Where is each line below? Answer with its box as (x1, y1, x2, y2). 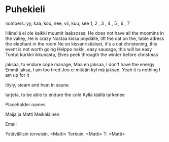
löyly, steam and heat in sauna (5, 82, 69, 88)
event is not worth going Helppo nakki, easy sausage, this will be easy (5, 46, 152, 52)
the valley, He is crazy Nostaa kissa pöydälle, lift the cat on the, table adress (5, 35, 164, 41)
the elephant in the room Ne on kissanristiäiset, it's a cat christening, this (5, 40, 157, 46)
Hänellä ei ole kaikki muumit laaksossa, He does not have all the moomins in (5, 30, 164, 36)
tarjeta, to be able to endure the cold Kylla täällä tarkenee (5, 91, 125, 98)
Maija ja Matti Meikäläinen (5, 111, 60, 117)
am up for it (5, 72, 29, 78)
